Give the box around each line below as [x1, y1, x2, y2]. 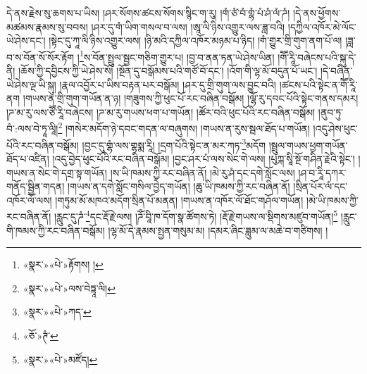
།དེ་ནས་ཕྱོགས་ [292, 6, 341, 20]
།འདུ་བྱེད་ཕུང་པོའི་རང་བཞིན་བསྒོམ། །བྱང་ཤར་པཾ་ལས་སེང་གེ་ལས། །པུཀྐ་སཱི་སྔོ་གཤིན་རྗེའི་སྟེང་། [52, 151, 355, 166]
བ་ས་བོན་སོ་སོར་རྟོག [6, 49, 75, 64]
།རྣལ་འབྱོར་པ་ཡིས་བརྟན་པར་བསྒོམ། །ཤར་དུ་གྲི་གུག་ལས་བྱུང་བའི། [59, 77, 276, 92]
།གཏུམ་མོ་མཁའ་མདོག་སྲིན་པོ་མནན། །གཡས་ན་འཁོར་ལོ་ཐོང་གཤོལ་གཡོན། [55, 192, 304, 207]
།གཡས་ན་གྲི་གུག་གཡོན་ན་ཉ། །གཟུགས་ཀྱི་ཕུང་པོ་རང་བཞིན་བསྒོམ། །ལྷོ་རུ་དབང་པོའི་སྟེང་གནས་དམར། [23, 91, 359, 106]
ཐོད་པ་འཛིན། [6, 151, 49, 166]
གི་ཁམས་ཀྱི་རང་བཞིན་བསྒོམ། [6, 223, 105, 237]
